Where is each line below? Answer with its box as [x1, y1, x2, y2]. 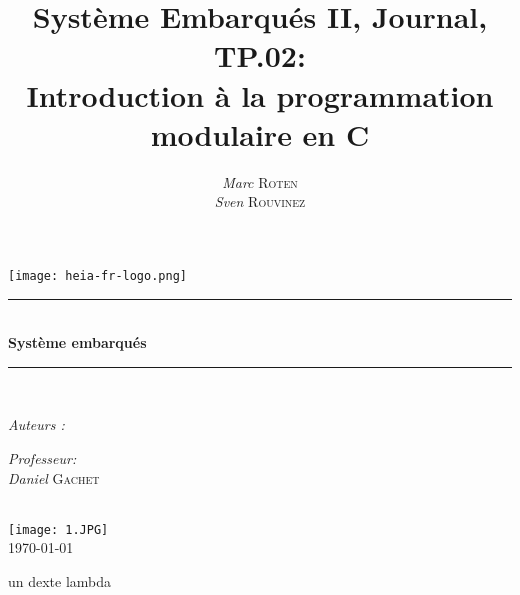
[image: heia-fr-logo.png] [8, 268, 187, 283]
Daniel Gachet [8, 467, 100, 488]
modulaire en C [150, 113, 370, 154]
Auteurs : [8, 414, 65, 435]
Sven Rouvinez [214, 191, 306, 212]
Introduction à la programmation [26, 74, 494, 115]
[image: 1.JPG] [8, 522, 109, 537]
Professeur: [8, 447, 77, 468]
